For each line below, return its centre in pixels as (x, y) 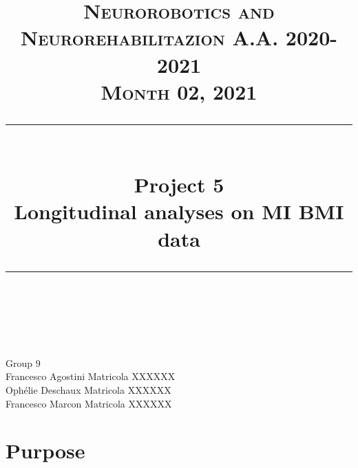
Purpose (45, 450)
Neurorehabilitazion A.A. (150, 37)
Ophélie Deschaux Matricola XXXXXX (88, 390)
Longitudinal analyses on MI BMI (179, 211)
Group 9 (23, 363)
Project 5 (179, 185)
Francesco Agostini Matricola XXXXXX (91, 376)
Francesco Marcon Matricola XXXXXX (89, 403)
